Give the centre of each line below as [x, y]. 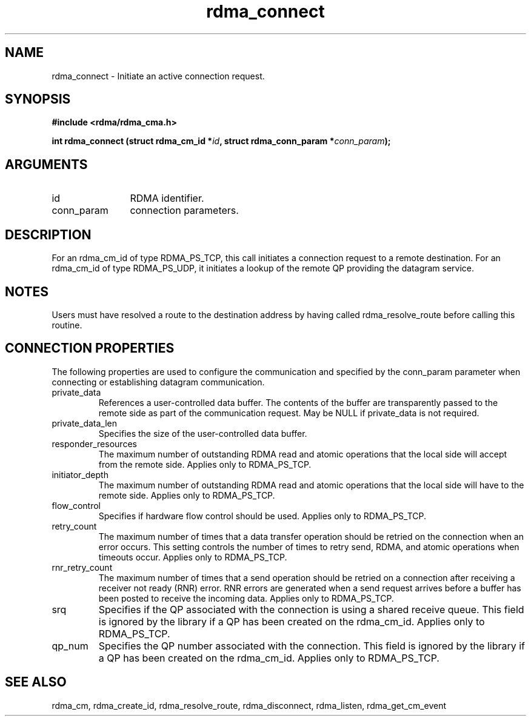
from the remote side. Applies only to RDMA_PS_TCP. [205, 464]
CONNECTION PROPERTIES [90, 348]
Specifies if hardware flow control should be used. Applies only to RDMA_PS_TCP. [262, 516]
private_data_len [85, 423]
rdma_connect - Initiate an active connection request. [158, 76]
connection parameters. [184, 211]
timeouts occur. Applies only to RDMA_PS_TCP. [193, 557]
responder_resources [94, 444]
